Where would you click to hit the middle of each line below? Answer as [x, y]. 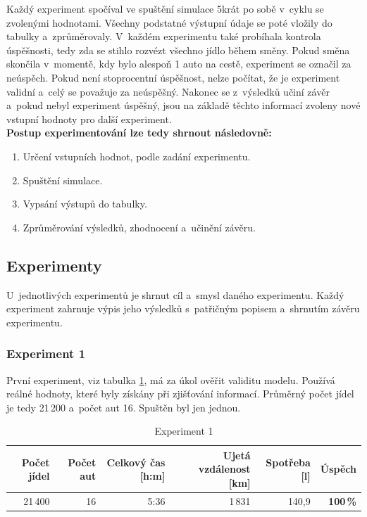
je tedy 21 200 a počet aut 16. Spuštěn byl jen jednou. [124, 407]
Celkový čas [136, 462]
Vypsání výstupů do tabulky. [85, 204]
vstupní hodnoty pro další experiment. [89, 119]
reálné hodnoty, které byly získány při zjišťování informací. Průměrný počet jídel [180, 394]
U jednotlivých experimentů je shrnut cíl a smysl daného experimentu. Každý [175, 294]
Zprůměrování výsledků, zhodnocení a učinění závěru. [139, 227]
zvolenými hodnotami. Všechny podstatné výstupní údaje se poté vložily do [169, 22]
